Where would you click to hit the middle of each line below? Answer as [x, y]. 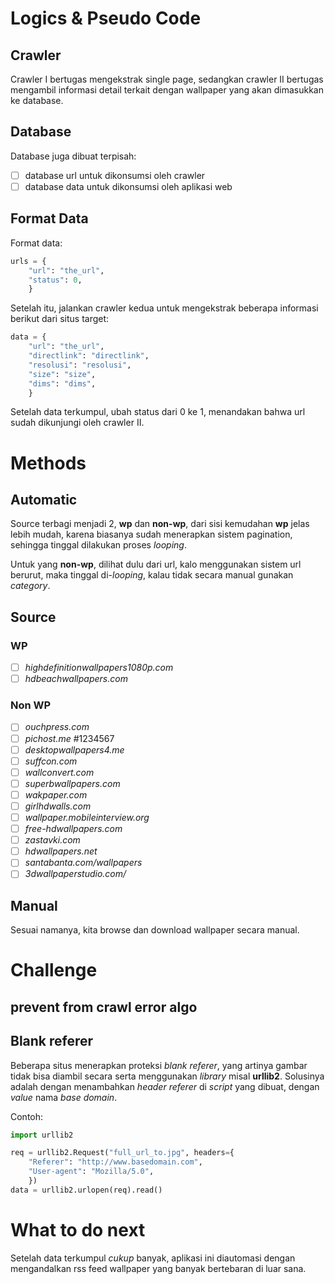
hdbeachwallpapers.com [76, 679]
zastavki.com [52, 840]
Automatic [44, 499]
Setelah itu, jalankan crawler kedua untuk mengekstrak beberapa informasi [164, 308]
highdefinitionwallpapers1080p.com [99, 668]
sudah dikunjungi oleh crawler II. [77, 423]
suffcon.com [51, 761]
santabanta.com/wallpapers [83, 863]
